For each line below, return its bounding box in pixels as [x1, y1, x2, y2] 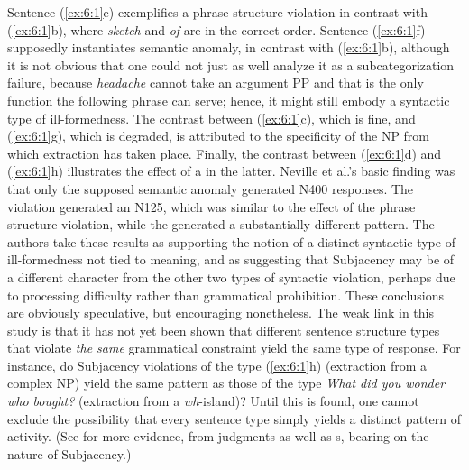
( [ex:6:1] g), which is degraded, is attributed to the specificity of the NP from [7, 126, 430, 145]
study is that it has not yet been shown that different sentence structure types [7, 320, 440, 339]
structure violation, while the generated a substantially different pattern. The [7, 215, 435, 234]
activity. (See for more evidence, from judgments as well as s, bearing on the [7, 427, 429, 446]
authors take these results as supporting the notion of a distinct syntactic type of [7, 232, 455, 251]
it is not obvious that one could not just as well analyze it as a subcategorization [7, 55, 455, 74]
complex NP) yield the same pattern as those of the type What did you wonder [7, 373, 446, 392]
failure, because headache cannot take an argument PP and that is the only [7, 73, 424, 92]
